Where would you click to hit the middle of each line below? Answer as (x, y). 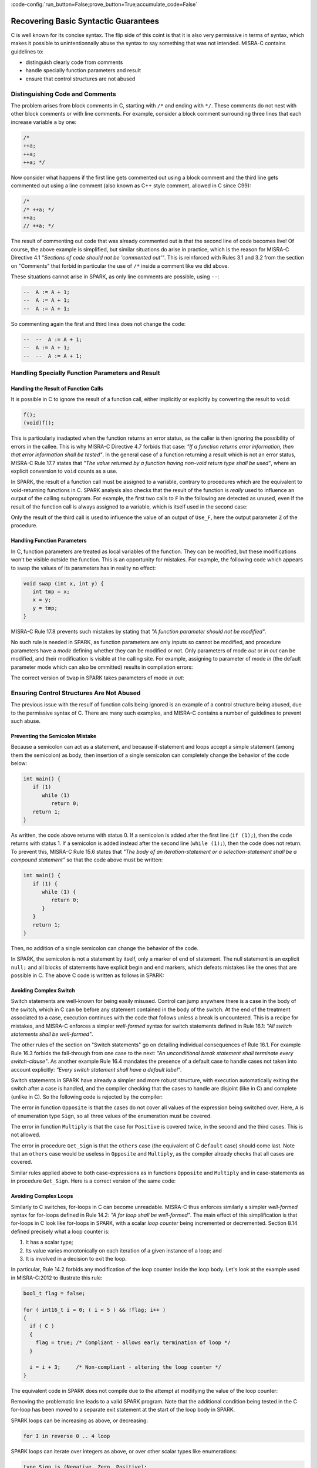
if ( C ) (42, 1326)
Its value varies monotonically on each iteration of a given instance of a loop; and (124, 1250)
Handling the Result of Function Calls (57, 388)
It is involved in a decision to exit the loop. (76, 1259)
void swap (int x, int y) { (63, 583)
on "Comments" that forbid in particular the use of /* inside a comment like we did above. (120, 266)
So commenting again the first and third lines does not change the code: (98, 324)
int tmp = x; (51, 591)
